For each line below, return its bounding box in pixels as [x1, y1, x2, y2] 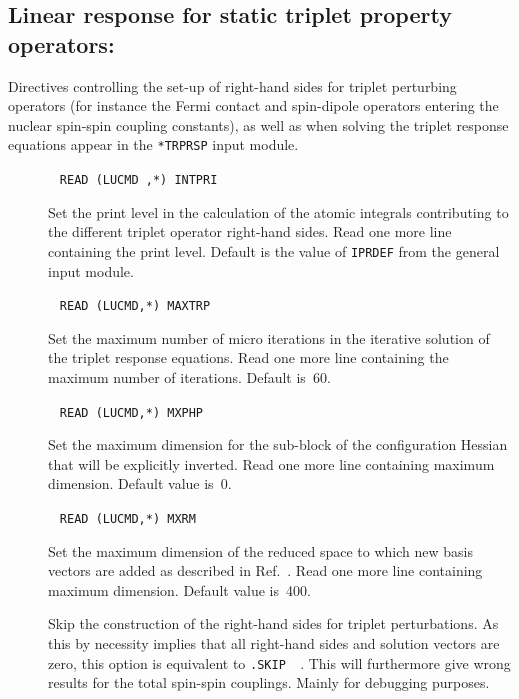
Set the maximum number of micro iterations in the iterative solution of [48, 327, 490, 348]
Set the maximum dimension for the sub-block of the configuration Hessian [48, 434, 508, 455]
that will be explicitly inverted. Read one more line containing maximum [48, 453, 495, 474]
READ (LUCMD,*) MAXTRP [59, 299, 211, 314]
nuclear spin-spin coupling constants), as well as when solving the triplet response [8, 114, 509, 135]
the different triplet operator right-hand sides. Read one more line [48, 221, 452, 242]
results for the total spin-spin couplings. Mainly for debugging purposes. [48, 672, 490, 693]
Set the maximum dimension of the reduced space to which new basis [48, 540, 473, 561]
